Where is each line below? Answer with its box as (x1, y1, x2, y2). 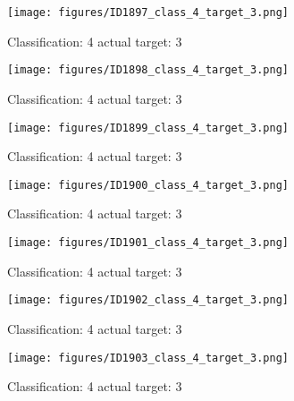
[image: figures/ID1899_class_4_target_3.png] (7, 121, 289, 134)
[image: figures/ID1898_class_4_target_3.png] (7, 64, 289, 77)
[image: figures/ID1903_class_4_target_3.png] (7, 351, 289, 364)
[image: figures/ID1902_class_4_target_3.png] (7, 294, 289, 307)
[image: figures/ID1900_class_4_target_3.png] (7, 178, 289, 192)
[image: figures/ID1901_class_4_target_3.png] (7, 236, 289, 249)
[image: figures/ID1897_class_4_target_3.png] (7, 6, 289, 19)
